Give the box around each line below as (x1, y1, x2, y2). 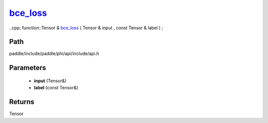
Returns (9, 98, 35, 106)
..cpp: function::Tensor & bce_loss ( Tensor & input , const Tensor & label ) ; (9, 25, 163, 31)
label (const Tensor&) (34, 85, 78, 91)
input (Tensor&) (34, 77, 67, 84)
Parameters (9, 63, 46, 72)
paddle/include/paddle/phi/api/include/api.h (9, 51, 99, 57)
